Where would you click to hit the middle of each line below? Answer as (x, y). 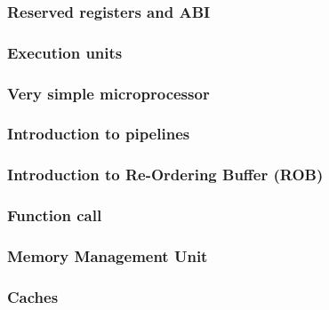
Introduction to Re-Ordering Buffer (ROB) (165, 175)
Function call (55, 215)
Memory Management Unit (108, 255)
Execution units (65, 52)
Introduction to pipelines (99, 134)
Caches (33, 296)
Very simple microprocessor (108, 93)
